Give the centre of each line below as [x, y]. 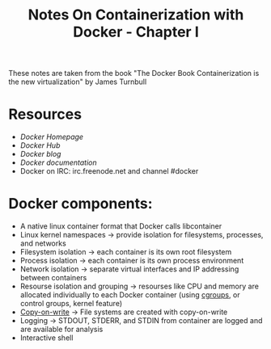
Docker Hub [40, 145]
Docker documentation [58, 162]
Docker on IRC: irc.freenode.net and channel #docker [109, 171]
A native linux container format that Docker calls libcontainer [121, 226]
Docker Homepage [51, 137]
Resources [45, 114]
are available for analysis [61, 330]
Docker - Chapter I [136, 32]
